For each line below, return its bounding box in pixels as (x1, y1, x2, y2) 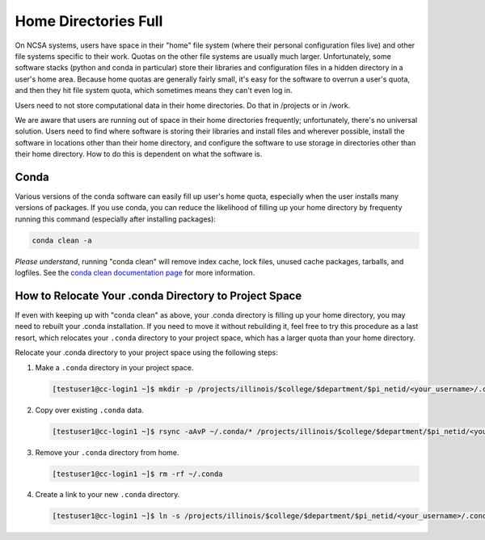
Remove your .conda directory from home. (35, 447, 179, 457)
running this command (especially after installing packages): (15, 214, 216, 224)
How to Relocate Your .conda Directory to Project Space (15, 289, 302, 302)
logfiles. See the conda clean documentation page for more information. (15, 268, 255, 278)
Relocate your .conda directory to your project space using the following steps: (15, 348, 279, 357)
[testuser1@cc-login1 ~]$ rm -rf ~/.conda (52, 469, 223, 479)
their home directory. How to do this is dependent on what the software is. (15, 150, 263, 159)
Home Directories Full (15, 12, 163, 30)
